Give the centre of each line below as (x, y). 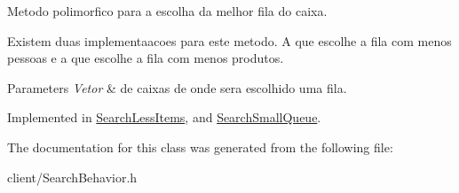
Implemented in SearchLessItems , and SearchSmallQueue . (164, 117)
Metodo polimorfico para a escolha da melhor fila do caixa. (167, 11)
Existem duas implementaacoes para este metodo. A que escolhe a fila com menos (229, 40)
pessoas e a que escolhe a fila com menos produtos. (146, 58)
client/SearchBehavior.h (72, 177)
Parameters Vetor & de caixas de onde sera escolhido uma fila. (177, 87)
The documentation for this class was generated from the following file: (200, 147)
